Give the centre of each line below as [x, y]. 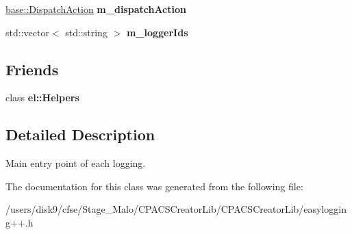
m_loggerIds [157, 32]
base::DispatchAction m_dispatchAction [96, 9]
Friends [32, 69]
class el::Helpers [42, 97]
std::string [86, 32]
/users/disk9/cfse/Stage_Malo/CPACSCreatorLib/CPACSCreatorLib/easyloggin [176, 209]
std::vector [27, 32]
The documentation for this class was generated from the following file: [154, 186]
